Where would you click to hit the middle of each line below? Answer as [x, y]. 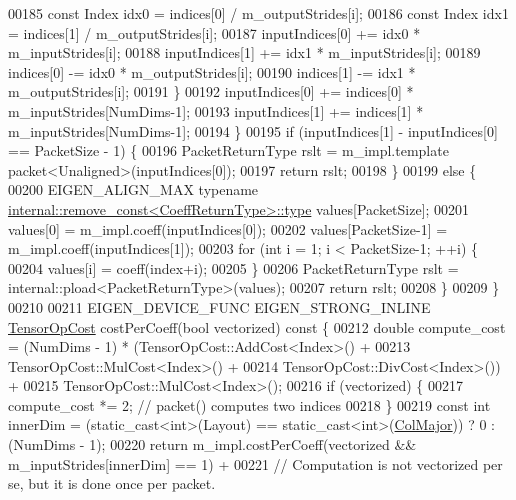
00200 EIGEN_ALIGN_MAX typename [133, 189]
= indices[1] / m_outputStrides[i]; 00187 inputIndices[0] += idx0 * [214, 32]
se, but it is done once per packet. [112, 483]
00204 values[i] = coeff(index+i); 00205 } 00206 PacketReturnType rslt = [233, 267]
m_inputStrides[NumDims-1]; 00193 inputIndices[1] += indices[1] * [216, 110]
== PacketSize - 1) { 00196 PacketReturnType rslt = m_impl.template [228, 150]
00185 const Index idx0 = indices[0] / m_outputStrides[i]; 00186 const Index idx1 [258, 13]
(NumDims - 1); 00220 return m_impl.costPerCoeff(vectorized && [212, 444]
